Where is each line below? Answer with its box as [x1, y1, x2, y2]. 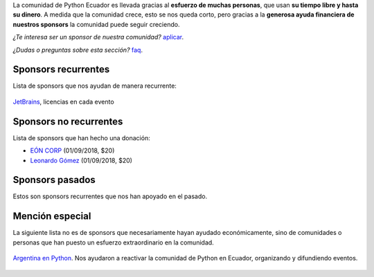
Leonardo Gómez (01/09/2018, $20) [30, 156, 133, 164]
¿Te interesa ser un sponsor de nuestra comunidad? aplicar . [12, 33, 184, 41]
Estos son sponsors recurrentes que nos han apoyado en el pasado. [12, 192, 208, 200]
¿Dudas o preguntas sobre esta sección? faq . [12, 46, 143, 54]
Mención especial [12, 211, 91, 222]
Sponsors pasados [12, 174, 96, 186]
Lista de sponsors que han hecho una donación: [12, 133, 150, 142]
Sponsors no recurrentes [12, 115, 123, 127]
